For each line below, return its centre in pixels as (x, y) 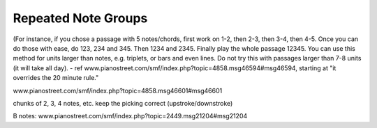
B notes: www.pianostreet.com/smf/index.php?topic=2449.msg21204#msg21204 (130, 116)
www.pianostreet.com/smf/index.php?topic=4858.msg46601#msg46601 (118, 90)
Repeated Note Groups (80, 18)
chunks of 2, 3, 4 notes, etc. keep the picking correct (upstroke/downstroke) (123, 103)
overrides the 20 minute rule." (56, 78)
